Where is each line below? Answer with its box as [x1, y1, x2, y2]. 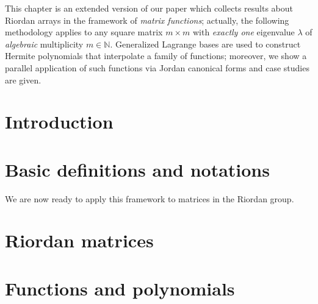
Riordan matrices [5, 228, 154, 253]
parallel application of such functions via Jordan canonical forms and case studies [5, 61, 309, 74]
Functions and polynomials [5, 275, 235, 300]
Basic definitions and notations [5, 157, 270, 182]
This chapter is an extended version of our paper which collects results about [5, 2, 293, 14]
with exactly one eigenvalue [192, 26, 295, 38]
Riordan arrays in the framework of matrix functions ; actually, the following [5, 13, 289, 26]
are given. [5, 73, 42, 86]
